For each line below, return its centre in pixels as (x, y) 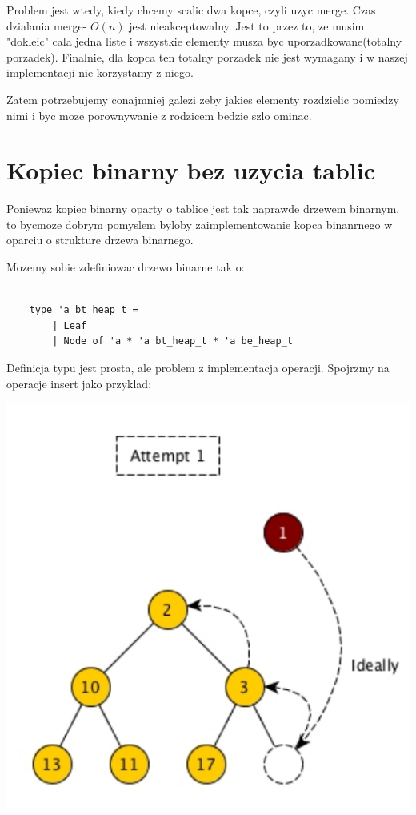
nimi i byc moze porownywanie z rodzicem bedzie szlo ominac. (159, 115)
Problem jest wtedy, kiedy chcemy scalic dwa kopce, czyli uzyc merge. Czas (191, 10)
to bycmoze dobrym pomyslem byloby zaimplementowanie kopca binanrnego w (200, 224)
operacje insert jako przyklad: (79, 383)
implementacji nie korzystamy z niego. (100, 72)
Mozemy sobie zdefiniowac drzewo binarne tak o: (126, 267)
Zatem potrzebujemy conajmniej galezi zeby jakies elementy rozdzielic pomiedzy (203, 99)
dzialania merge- (47, 25)
